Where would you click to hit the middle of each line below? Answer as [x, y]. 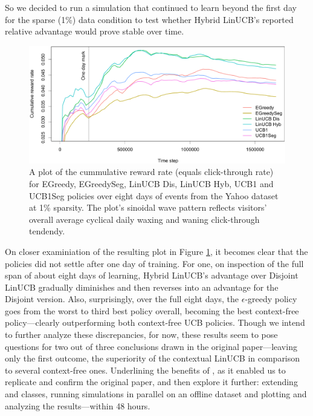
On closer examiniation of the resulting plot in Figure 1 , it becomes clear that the [156, 251]
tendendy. [47, 231]
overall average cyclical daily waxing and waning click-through [144, 219]
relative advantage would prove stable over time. [95, 31]
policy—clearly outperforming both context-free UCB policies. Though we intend [155, 322]
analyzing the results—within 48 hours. [78, 405]
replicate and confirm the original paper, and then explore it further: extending [151, 382]
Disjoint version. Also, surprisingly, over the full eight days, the [122, 299]
